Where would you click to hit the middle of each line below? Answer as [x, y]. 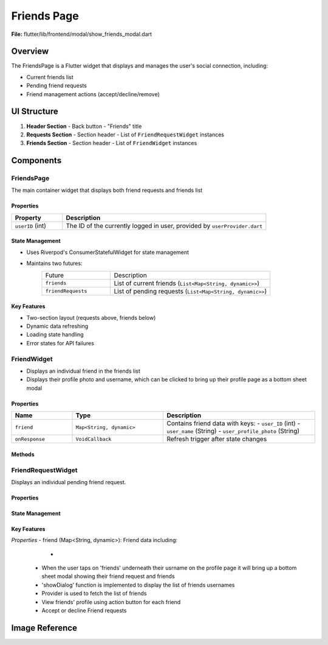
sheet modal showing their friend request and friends [108, 576]
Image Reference [44, 628]
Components [36, 160]
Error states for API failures [60, 343]
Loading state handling [55, 334]
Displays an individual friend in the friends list [84, 371]
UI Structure [35, 112]
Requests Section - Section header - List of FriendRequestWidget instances [125, 135]
